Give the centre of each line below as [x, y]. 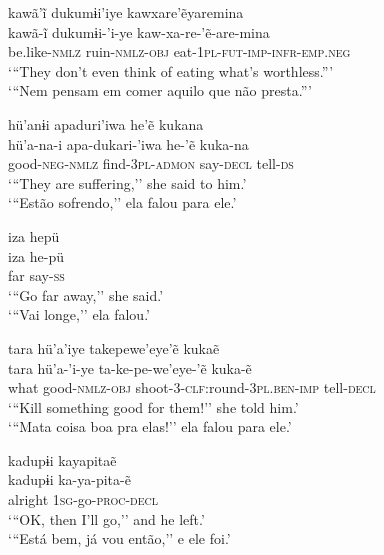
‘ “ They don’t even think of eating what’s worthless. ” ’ [171, 70]
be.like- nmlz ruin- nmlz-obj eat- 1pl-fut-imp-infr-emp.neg [179, 51]
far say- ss [36, 275]
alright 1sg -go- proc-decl [83, 499]
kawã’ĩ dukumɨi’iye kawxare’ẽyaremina [126, 12]
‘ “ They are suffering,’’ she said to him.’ [127, 182]
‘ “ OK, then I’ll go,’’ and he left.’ [106, 518]
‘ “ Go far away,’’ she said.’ [86, 294]
